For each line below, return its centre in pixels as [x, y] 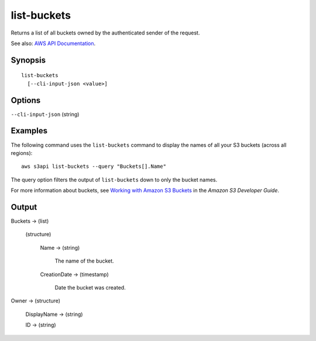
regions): [22, 153]
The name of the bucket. [84, 261]
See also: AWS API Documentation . [53, 43]
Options [26, 100]
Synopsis [28, 60]
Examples [29, 131]
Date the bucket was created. [90, 287]
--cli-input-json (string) [45, 114]
